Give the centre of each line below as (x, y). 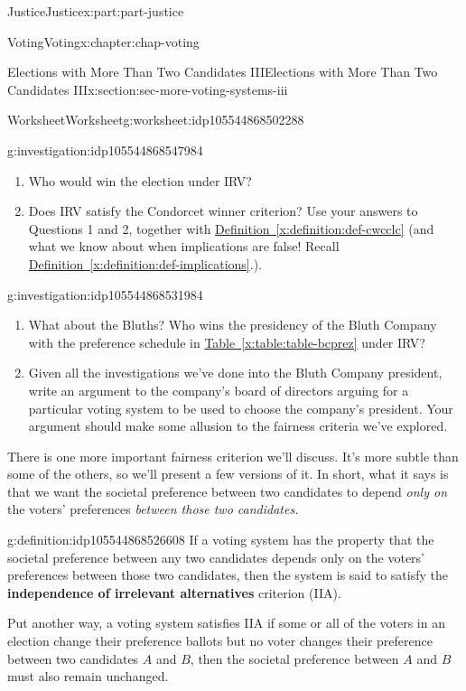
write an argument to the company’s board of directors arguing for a (219, 390)
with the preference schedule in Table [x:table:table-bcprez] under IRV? (227, 342)
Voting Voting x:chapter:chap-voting (103, 41)
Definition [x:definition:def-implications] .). (145, 263)
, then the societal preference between (294, 658)
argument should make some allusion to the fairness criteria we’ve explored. (238, 426)
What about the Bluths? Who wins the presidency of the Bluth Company (233, 325)
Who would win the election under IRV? (140, 180)
